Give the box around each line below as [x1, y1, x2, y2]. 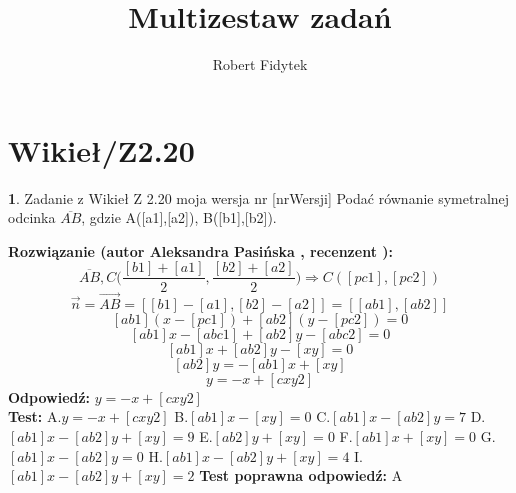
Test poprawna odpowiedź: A [199, 465, 403, 486]
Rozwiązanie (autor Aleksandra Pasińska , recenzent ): [8, 240, 393, 261]
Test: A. [8, 406, 62, 427]
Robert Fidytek [212, 54, 308, 75]
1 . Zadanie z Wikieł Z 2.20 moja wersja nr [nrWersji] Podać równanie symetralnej [8, 187, 510, 208]
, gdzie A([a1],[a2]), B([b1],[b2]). [81, 207, 277, 228]
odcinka [8, 207, 56, 228]
